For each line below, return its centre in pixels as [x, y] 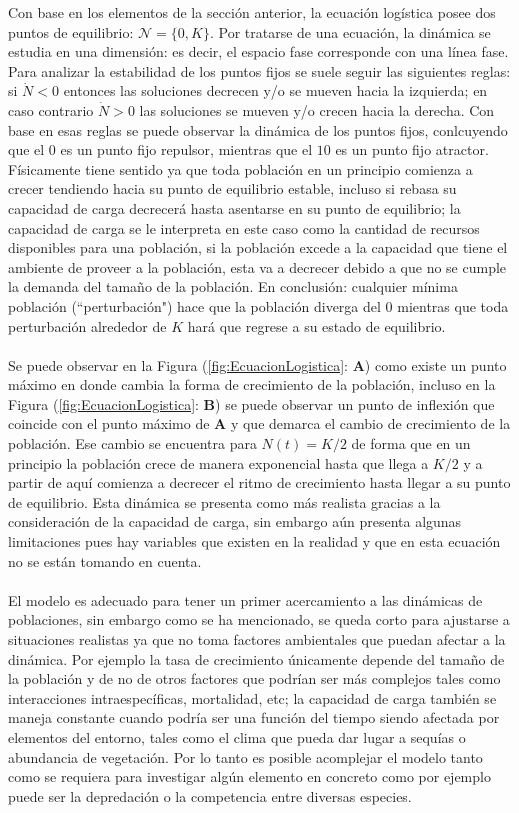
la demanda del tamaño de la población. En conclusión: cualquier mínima [233, 286]
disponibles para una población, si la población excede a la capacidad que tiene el [258, 247]
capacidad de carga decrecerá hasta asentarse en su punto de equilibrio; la [234, 207]
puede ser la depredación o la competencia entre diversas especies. [210, 795]
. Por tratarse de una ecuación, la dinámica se [350, 31]
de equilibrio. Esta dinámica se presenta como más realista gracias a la [224, 501]
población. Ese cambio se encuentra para [132, 443]
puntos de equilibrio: [71, 31]
